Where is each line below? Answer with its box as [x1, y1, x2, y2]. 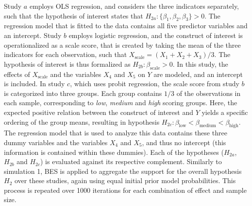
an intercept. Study [4, 30, 62, 40]
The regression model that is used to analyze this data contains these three [4, 128, 227, 138]
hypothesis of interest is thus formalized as [4, 58, 131, 69]
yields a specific [202, 107, 248, 117]
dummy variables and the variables [4, 137, 108, 147]
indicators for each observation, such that [4, 49, 127, 59]
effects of [4, 69, 30, 79]
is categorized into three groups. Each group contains [4, 88, 162, 98]
